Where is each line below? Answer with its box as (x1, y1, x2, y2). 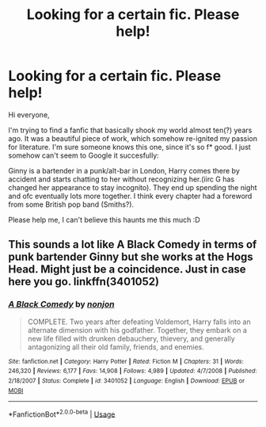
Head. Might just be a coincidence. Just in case (8, 263, 247, 276)
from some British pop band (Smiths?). (8, 200, 135, 209)
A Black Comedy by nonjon (8, 299, 115, 310)
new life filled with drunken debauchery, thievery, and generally (27, 334, 235, 343)
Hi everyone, (8, 109, 50, 120)
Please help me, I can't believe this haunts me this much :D (8, 215, 200, 224)
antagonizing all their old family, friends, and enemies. (27, 342, 204, 352)
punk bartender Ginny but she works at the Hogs (8, 250, 253, 264)
